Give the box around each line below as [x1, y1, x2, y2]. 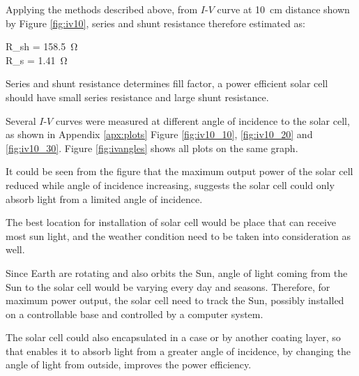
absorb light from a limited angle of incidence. [6, 191, 203, 206]
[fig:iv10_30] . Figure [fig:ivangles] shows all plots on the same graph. [6, 140, 298, 155]
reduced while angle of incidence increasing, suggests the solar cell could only [6, 177, 335, 192]
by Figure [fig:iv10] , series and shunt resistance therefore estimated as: [6, 15, 305, 30]
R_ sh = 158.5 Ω [6, 39, 78, 54]
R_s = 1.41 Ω [6, 52, 68, 67]
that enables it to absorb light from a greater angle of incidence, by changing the [6, 343, 351, 358]
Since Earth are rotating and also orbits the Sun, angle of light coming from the [6, 265, 348, 280]
